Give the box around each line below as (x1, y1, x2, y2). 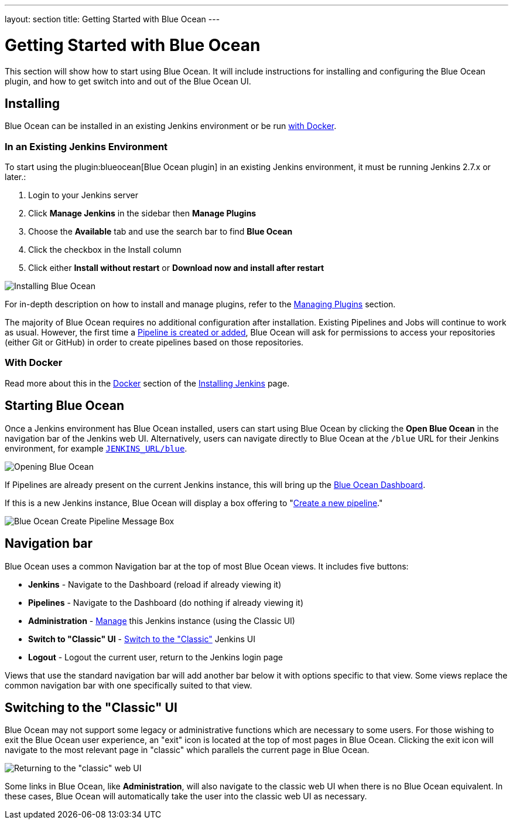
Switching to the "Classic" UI (5, 700, 177, 715)
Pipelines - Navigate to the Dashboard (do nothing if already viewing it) (28, 597, 304, 608)
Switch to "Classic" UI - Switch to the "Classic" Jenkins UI (28, 633, 255, 644)
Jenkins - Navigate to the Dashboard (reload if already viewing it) (28, 579, 282, 589)
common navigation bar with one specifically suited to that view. (5, 680, 252, 690)
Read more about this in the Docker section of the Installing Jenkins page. (5, 378, 290, 388)
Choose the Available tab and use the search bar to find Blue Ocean (28, 226, 293, 237)
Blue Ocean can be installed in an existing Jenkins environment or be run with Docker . (5, 121, 337, 131)
